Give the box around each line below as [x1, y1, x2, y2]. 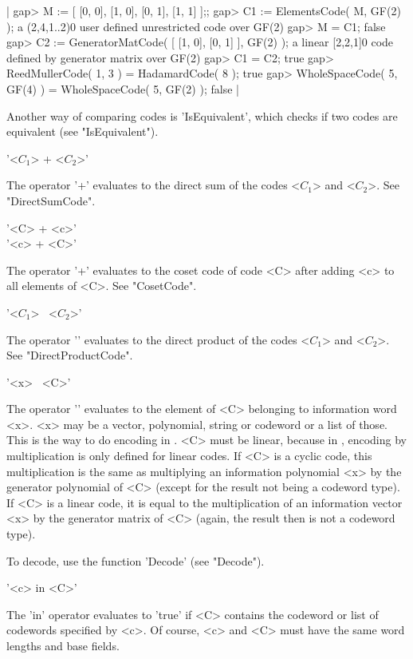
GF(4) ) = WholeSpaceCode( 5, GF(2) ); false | [6, 80, 239, 97]
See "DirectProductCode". [6, 347, 133, 363]
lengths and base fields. [6, 637, 120, 653]
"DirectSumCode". [6, 192, 96, 208]
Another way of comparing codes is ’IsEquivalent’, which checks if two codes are [6, 107, 398, 124]
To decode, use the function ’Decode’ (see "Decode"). [6, 552, 265, 569]
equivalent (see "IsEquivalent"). [6, 123, 159, 140]
